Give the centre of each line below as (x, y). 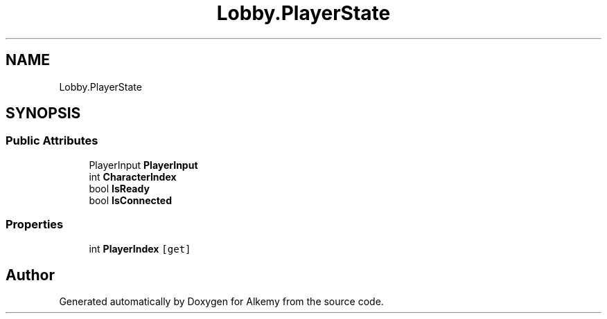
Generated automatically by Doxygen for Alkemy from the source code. (221, 302)
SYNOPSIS (43, 113)
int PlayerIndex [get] (140, 248)
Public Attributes (52, 141)
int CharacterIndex (133, 176)
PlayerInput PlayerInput (143, 165)
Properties (35, 225)
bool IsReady (119, 188)
